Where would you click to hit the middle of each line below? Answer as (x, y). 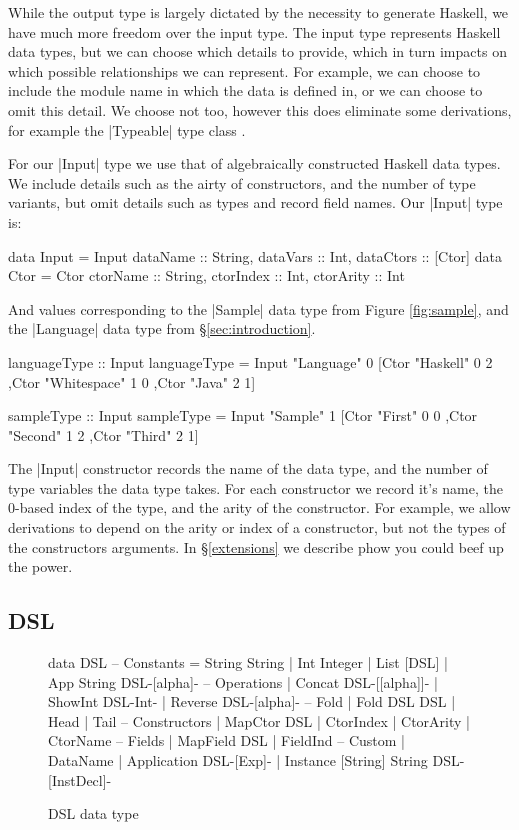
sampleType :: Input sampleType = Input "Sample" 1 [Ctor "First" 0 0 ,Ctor (243, 415)
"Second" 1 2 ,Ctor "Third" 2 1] (103, 434)
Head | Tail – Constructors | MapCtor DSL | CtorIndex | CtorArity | (259, 720)
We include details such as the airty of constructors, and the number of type (242, 182)
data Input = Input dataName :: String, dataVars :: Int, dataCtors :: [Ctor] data (255, 255)
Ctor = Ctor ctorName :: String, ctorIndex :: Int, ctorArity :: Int (206, 275)
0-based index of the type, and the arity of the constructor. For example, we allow (259, 507)
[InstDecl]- (80, 779)
